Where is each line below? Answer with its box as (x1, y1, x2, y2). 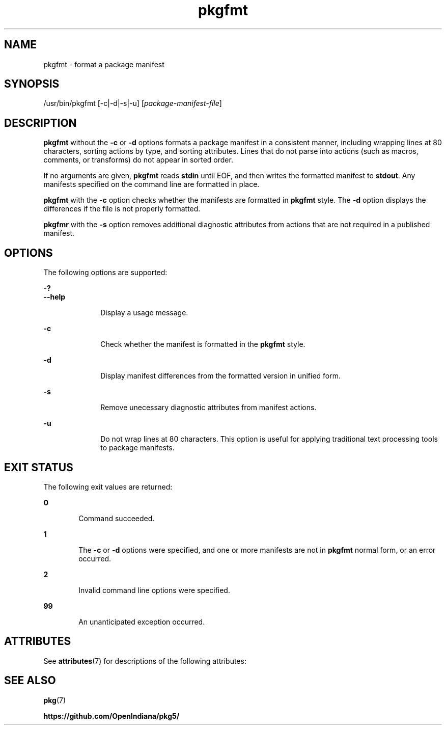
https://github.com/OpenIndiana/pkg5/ (43, 711, 180, 720)
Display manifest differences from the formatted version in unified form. (100, 371, 341, 381)
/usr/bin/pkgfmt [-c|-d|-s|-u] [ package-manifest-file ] (43, 99, 222, 108)
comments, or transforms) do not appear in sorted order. (43, 155, 233, 165)
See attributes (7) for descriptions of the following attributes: (43, 656, 246, 665)
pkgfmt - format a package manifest (43, 60, 164, 69)
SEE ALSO (4, 674, 56, 687)
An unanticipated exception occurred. (78, 617, 205, 626)
